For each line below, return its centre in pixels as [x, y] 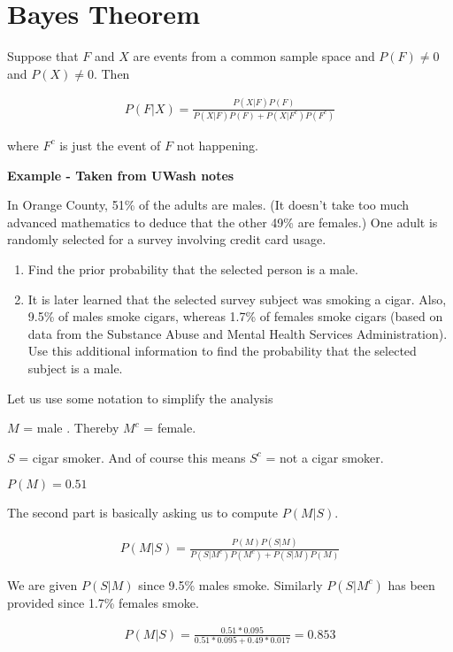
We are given [42, 584]
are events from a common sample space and [254, 56]
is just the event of [110, 145]
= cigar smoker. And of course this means [132, 457]
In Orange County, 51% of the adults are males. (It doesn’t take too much [208, 205]
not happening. [217, 145]
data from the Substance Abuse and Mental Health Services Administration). [238, 333]
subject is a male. [75, 368]
